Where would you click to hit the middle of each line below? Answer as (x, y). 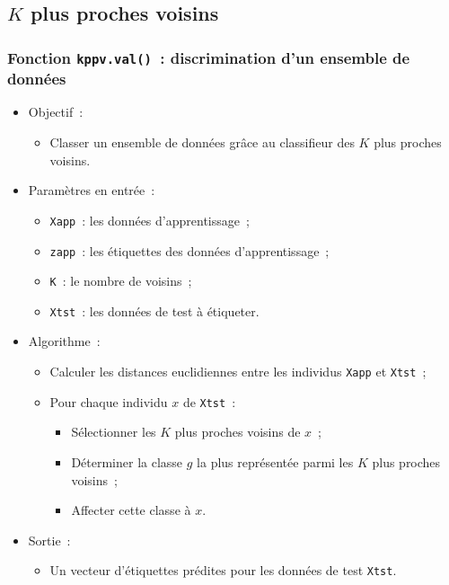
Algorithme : (64, 341)
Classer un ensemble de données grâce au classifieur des (202, 142)
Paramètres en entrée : (92, 190)
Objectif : (56, 112)
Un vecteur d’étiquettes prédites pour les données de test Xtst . (223, 570)
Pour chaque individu (109, 401)
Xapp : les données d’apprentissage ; (150, 220)
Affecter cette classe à (131, 510)
